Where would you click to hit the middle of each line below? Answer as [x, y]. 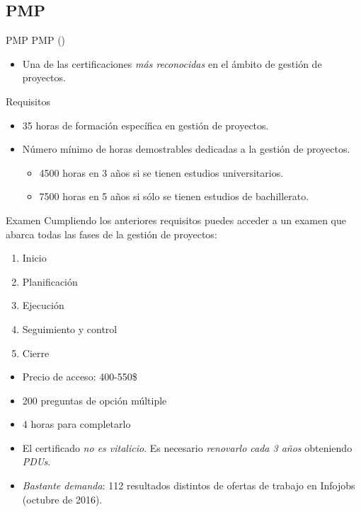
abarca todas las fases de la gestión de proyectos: [111, 234]
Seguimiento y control [70, 328]
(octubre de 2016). [62, 499]
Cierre [36, 353]
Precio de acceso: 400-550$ [80, 377]
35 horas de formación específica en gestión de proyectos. [145, 125]
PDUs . [36, 461]
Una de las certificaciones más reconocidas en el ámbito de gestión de [172, 63]
